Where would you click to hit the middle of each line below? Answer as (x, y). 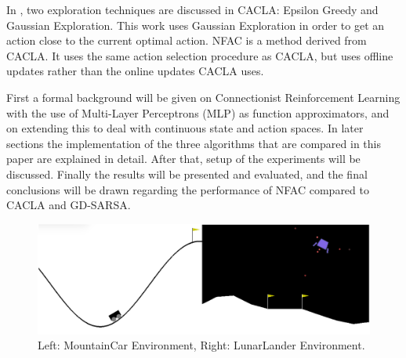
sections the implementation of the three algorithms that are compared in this (194, 143)
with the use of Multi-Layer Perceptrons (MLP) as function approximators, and (198, 112)
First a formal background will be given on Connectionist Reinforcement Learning (203, 97)
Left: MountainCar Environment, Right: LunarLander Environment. (201, 345)
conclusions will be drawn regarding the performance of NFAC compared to (188, 189)
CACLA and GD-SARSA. (69, 205)
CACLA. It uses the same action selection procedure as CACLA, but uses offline (200, 55)
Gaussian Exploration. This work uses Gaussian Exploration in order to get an (196, 25)
